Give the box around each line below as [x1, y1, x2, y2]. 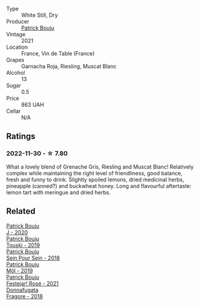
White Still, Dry [21, 11, 58, 19]
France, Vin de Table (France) [21, 50, 95, 57]
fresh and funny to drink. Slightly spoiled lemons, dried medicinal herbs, [6, 176, 184, 183]
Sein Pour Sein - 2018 [6, 254, 60, 261]
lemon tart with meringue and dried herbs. [6, 189, 111, 196]
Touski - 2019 [6, 241, 40, 249]
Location [6, 43, 28, 51]
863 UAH [21, 101, 44, 108]
